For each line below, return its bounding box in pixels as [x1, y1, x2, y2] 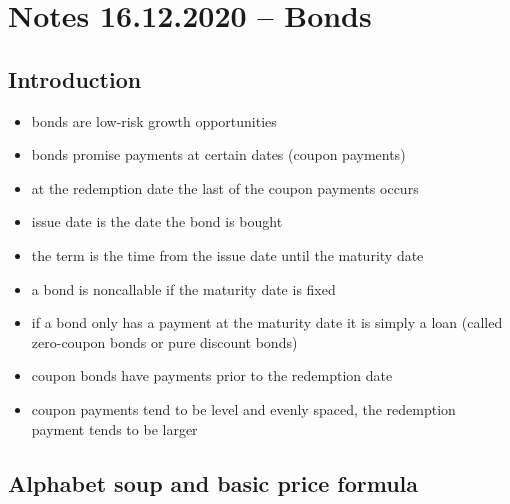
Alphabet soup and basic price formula [8, 467, 419, 498]
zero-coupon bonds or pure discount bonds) [31, 331, 298, 352]
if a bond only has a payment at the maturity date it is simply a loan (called [31, 312, 503, 333]
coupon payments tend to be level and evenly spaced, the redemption [31, 398, 456, 419]
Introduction [8, 63, 142, 94]
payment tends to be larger [31, 418, 198, 439]
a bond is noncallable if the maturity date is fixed [31, 278, 336, 299]
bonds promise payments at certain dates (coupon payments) [31, 144, 406, 165]
